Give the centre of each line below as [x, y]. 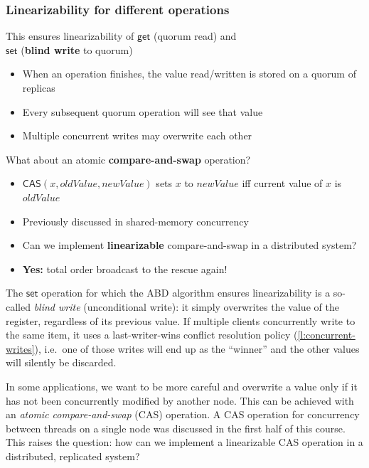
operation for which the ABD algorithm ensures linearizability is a [186, 293]
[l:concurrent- [326, 335]
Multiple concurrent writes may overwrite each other [137, 135]
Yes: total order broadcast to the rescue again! [125, 268]
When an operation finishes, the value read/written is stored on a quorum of [189, 74]
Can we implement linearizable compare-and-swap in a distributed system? [189, 245]
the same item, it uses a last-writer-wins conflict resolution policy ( [152, 335]
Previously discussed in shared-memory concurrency [135, 221]
